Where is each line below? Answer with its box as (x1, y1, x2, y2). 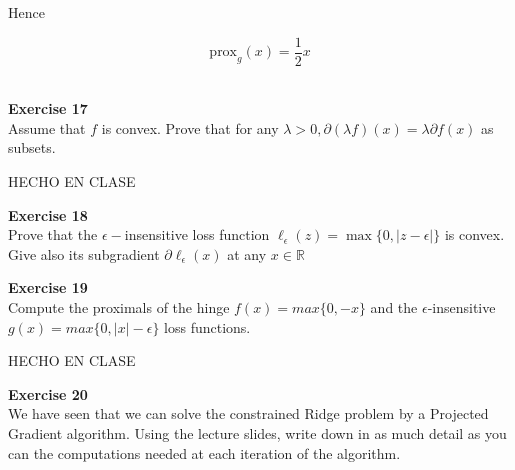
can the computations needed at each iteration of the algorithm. (8, 442, 401, 463)
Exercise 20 (8, 383, 88, 404)
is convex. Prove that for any (101, 117, 279, 138)
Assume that (8, 117, 86, 138)
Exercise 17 (8, 98, 88, 119)
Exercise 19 (8, 277, 88, 298)
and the (370, 297, 418, 317)
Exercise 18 (8, 204, 88, 225)
